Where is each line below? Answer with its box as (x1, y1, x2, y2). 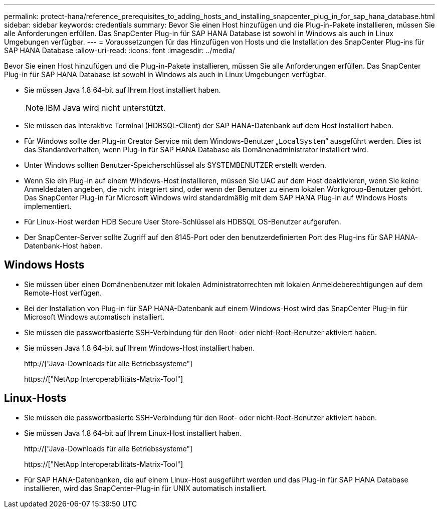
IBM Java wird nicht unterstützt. (46, 103, 166, 113)
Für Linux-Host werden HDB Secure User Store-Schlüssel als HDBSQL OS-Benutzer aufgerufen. (24, 217, 341, 226)
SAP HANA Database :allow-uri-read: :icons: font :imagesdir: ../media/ (4, 46, 235, 55)
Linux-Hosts (4, 392, 67, 405)
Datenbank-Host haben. (24, 241, 103, 250)
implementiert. (24, 202, 72, 210)
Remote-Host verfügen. (24, 288, 102, 297)
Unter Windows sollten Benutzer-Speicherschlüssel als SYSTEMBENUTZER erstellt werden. (24, 161, 326, 169)
